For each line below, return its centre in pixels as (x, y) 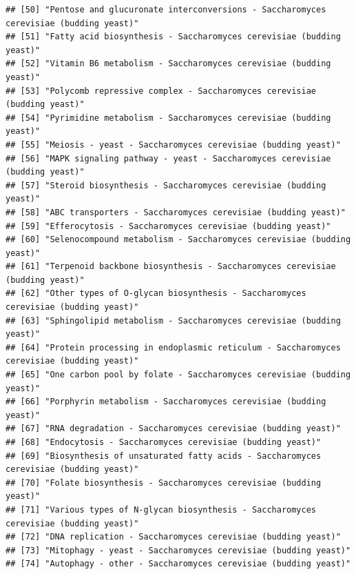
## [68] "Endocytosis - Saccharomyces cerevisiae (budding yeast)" (164, 442)
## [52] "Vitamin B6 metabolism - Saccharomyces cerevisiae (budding (168, 64)
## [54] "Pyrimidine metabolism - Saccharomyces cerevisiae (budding (168, 118)
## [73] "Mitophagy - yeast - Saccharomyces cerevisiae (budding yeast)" (178, 550)
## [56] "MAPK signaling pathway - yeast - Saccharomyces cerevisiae (168, 158)
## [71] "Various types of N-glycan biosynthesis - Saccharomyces (161, 509)
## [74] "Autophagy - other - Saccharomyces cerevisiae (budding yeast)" (178, 564)
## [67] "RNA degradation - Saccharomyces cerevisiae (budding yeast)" (173, 429)
